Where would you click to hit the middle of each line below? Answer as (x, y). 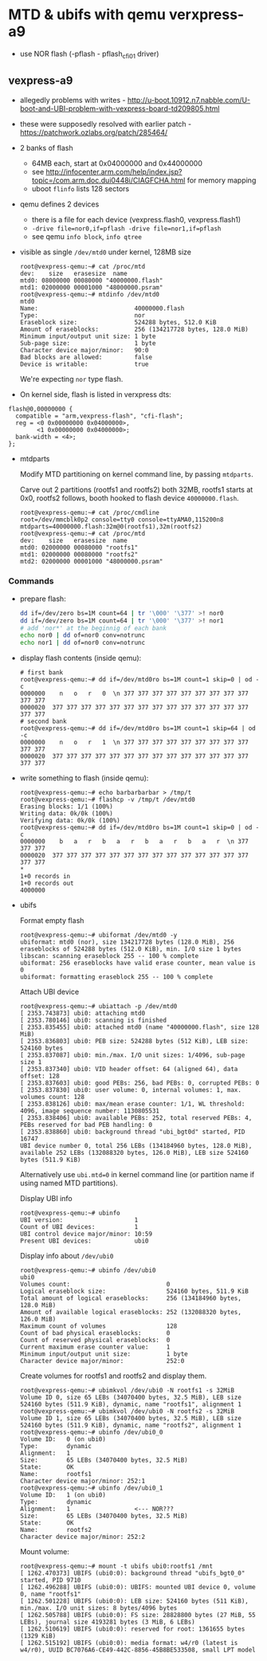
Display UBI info (46, 1199)
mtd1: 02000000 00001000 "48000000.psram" (91, 287)
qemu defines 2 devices (59, 204)
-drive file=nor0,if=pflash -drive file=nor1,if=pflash (126, 229)
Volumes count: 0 (95, 1285)
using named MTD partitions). (69, 1183)
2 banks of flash (46, 147)
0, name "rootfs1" (50, 1594)
